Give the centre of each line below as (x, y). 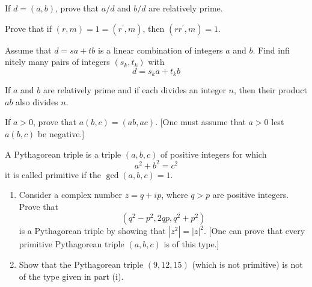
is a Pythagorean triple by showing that (92, 231)
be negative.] (61, 134)
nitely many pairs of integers (57, 62)
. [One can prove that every (254, 231)
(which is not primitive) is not (247, 264)
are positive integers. (251, 195)
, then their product (271, 90)
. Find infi (271, 50)
